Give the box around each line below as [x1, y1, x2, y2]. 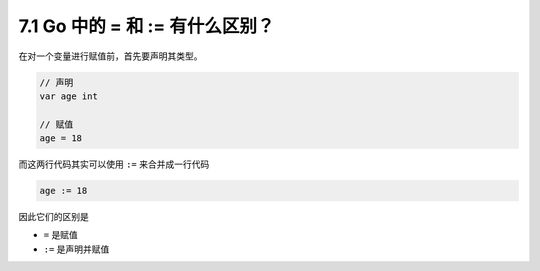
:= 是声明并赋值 [43, 243, 110, 255]
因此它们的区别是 [18, 211, 89, 223]
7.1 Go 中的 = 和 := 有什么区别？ [18, 15, 275, 37]
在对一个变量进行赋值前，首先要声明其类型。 [18, 50, 203, 62]
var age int [39, 90, 99, 102]
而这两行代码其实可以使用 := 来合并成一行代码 [18, 158, 210, 170]
